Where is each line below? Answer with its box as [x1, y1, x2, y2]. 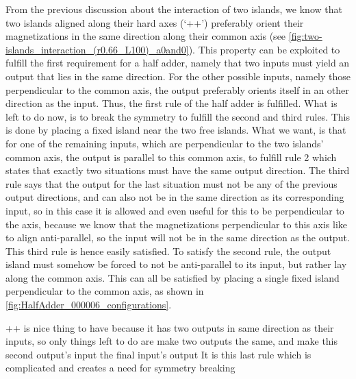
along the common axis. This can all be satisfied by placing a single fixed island [5, 270, 340, 284]
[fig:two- [288, 29, 322, 43]
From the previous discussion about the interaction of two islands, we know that [5, 2, 342, 16]
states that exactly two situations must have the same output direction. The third [5, 163, 350, 178]
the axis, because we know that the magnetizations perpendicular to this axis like [5, 217, 347, 231]
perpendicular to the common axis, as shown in [5, 284, 204, 298]
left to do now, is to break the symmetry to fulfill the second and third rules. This [5, 109, 350, 123]
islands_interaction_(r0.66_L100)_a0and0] [5, 42, 189, 56]
